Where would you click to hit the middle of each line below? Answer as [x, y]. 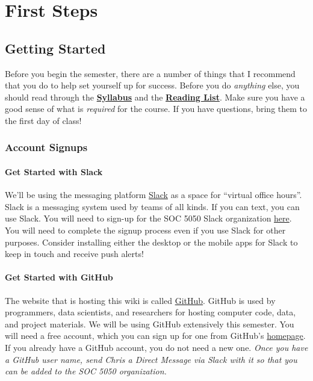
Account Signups [46, 147]
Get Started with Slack [54, 171]
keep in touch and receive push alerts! [74, 254]
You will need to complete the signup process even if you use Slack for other [145, 230]
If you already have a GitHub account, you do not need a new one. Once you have [156, 347]
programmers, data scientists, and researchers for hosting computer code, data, [150, 312]
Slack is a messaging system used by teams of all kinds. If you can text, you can [152, 206]
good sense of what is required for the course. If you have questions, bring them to [156, 109]
